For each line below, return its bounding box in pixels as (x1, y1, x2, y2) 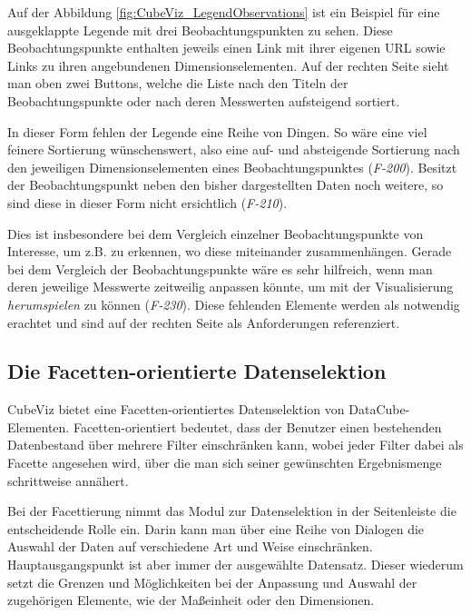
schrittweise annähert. (7, 471, 129, 490)
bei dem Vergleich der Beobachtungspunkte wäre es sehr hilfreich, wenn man (7, 259, 433, 278)
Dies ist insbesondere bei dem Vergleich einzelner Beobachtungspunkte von (7, 223, 424, 243)
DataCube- (348, 400, 410, 419)
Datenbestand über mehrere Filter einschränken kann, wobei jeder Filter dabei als (7, 435, 464, 454)
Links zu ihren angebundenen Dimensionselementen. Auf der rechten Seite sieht (7, 55, 449, 74)
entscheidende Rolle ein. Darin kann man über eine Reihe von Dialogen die (7, 519, 425, 538)
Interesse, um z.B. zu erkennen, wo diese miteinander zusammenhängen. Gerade (7, 242, 452, 261)
